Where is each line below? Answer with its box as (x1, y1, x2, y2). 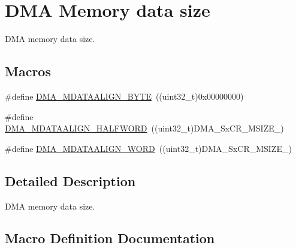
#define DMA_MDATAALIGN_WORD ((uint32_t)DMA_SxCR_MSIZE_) (5, 142, 292, 154)
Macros (5, 62, 51, 80)
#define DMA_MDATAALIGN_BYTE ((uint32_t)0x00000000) (5, 89, 244, 102)
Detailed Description (5, 171, 136, 190)
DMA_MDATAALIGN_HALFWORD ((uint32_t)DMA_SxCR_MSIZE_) (5, 122, 284, 135)
